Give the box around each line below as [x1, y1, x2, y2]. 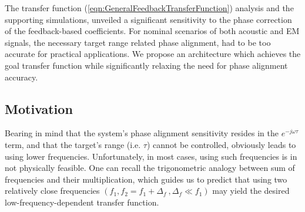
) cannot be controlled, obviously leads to [146, 138, 296, 150]
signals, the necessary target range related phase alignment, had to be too [5, 36, 271, 48]
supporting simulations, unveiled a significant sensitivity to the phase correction [5, 13, 292, 25]
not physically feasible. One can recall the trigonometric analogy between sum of [5, 161, 295, 174]
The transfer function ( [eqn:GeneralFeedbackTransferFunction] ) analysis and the [5, 2, 294, 14]
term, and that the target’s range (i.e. [5, 138, 141, 150]
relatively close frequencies [5, 184, 100, 197]
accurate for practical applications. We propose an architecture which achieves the [5, 48, 301, 60]
